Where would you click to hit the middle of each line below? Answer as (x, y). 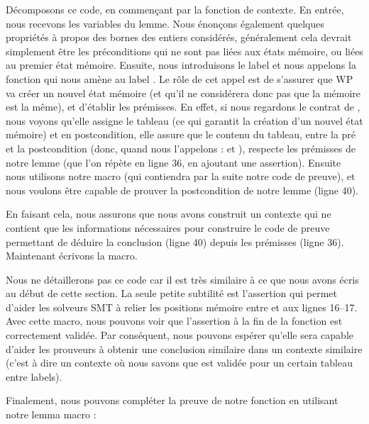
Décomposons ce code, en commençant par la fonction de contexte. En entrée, (175, 9)
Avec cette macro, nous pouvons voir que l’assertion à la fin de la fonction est (174, 321)
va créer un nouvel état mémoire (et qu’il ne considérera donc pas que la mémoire (183, 93)
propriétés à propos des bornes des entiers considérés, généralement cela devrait (179, 37)
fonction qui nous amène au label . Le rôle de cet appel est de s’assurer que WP (180, 78)
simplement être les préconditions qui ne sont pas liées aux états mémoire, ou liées (184, 51)
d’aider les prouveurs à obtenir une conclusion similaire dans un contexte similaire (184, 348)
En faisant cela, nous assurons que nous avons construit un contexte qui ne (169, 214)
